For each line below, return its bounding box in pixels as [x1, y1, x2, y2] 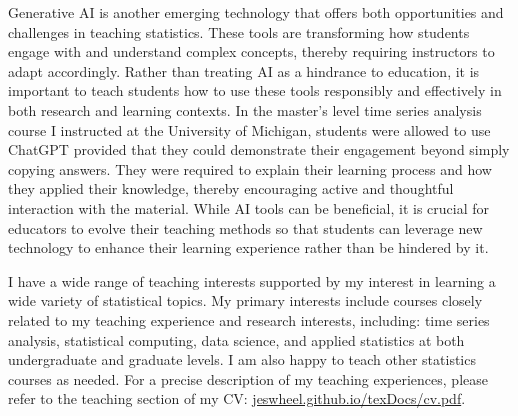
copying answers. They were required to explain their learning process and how [8, 158, 492, 179]
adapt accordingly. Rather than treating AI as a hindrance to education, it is [8, 60, 480, 81]
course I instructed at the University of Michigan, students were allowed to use [8, 119, 491, 140]
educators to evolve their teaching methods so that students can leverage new [8, 217, 483, 238]
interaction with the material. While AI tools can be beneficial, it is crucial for [8, 197, 489, 218]
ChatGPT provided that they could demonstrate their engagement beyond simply [8, 139, 510, 160]
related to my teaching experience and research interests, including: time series [8, 309, 490, 330]
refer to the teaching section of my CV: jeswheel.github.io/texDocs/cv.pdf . [8, 388, 466, 409]
